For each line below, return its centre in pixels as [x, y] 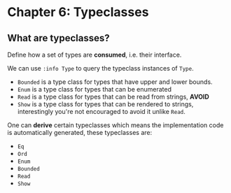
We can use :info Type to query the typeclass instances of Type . [100, 68]
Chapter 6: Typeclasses [78, 12]
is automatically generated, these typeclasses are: [80, 133]
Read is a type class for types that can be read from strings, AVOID [113, 96]
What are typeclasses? [58, 38]
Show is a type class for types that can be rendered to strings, [105, 104]
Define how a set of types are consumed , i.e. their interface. [94, 55]
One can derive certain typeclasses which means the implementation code [115, 125]
